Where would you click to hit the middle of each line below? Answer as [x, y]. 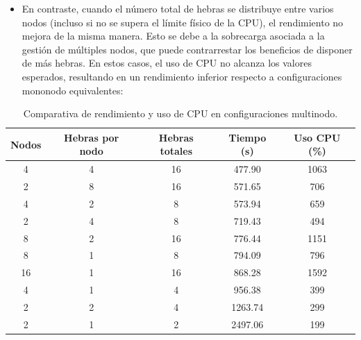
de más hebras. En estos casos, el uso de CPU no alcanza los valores [167, 63]
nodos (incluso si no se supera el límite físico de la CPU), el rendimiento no [183, 22]
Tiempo [247, 137]
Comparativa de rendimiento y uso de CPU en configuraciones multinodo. [180, 113]
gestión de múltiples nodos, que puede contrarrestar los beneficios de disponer [187, 49]
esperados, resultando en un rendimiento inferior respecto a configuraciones [182, 76]
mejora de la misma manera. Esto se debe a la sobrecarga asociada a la [173, 36]
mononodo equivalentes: [73, 90]
